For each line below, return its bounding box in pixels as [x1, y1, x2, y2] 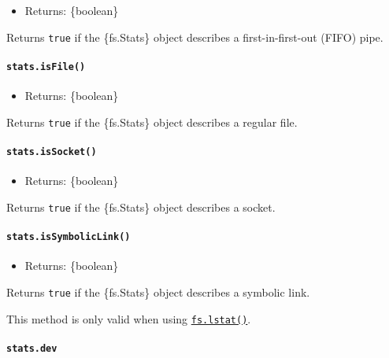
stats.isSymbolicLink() [6, 231, 131, 243]
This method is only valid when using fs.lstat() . [6, 310, 251, 327]
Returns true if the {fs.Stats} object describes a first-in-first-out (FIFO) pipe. [6, 28, 383, 45]
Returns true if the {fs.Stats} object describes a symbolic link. [6, 283, 310, 300]
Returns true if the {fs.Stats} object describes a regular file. [6, 113, 298, 130]
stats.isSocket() [6, 146, 97, 157]
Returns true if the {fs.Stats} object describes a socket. [6, 198, 276, 215]
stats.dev [6, 342, 57, 354]
